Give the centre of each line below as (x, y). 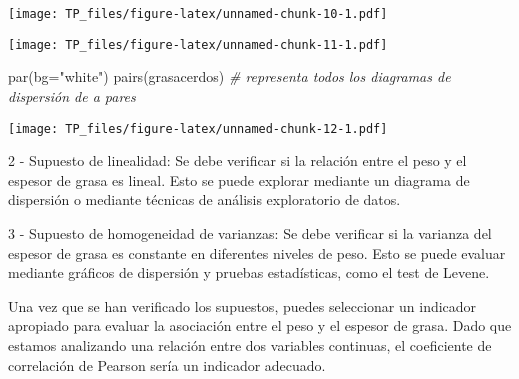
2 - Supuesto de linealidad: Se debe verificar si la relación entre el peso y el (237, 160)
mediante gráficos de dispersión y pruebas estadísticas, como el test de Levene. (249, 272)
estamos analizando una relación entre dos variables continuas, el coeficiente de (250, 344)
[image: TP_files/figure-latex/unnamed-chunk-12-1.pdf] (198, 128)
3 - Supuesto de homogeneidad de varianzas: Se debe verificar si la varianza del (250, 232)
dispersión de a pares (72, 95)
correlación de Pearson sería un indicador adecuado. (167, 364)
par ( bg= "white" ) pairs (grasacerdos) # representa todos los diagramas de (229, 76)
